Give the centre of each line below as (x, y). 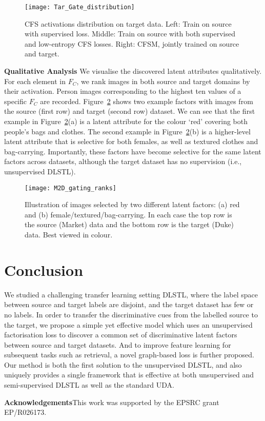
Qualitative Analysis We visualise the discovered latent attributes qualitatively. (133, 71)
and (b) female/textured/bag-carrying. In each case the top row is (128, 214)
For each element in (35, 81)
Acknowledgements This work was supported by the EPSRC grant (112, 402)
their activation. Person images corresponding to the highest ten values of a (123, 91)
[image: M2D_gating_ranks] (70, 188)
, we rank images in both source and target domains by (163, 81)
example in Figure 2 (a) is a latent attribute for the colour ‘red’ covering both (126, 121)
